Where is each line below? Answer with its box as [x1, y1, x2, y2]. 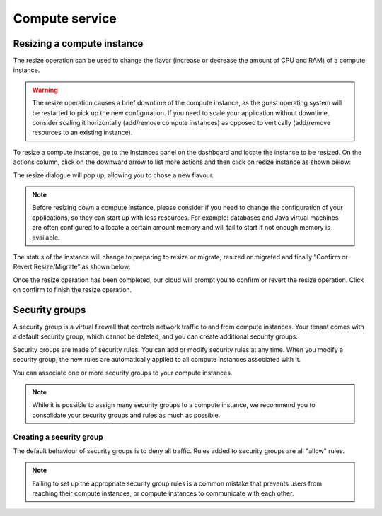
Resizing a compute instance [13, 37, 144, 49]
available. [32, 233, 60, 242]
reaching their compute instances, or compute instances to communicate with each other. [32, 489, 294, 498]
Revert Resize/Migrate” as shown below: [13, 262, 131, 271]
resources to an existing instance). [32, 128, 133, 137]
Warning [32, 86, 58, 94]
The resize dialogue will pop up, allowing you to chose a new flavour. [13, 170, 214, 180]
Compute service [13, 11, 117, 26]
